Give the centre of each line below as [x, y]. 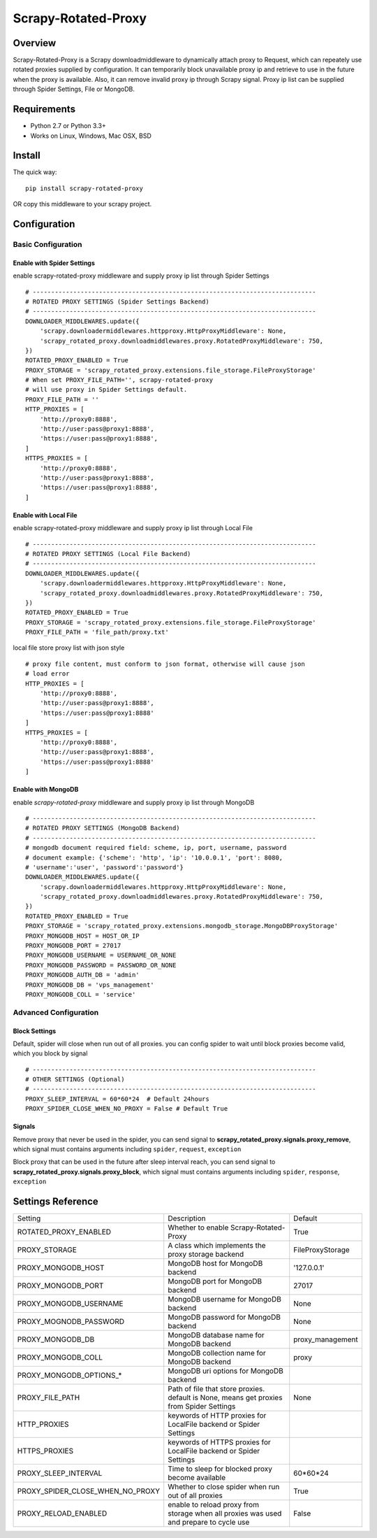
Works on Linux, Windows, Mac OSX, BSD [91, 136]
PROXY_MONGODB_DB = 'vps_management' [90, 985]
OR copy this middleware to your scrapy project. [82, 204]
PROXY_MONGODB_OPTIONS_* [69, 1376]
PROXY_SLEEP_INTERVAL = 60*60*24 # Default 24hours [117, 1099]
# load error [47, 674]
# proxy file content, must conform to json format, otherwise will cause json [165, 664]
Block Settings [35, 1031]
